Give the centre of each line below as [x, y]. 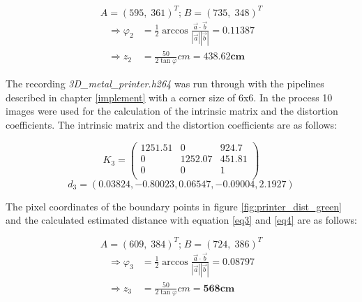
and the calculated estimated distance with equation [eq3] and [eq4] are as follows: [181, 220]
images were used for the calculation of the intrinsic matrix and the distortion [172, 111]
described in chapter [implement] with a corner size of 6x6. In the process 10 [169, 97]
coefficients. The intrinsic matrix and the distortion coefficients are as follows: [172, 125]
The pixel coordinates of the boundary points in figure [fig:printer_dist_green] [174, 206]
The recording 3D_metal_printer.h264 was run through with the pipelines [165, 84]
